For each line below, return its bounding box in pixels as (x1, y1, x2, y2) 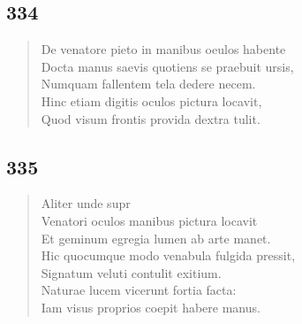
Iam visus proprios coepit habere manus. (41, 297, 260, 316)
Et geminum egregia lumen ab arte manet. (41, 228, 271, 247)
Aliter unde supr (41, 194, 131, 212)
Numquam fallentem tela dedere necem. (41, 74, 256, 93)
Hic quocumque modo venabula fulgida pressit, (41, 246, 296, 265)
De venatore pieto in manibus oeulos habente (41, 40, 286, 58)
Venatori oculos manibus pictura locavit (41, 211, 258, 229)
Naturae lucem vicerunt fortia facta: (41, 281, 237, 299)
